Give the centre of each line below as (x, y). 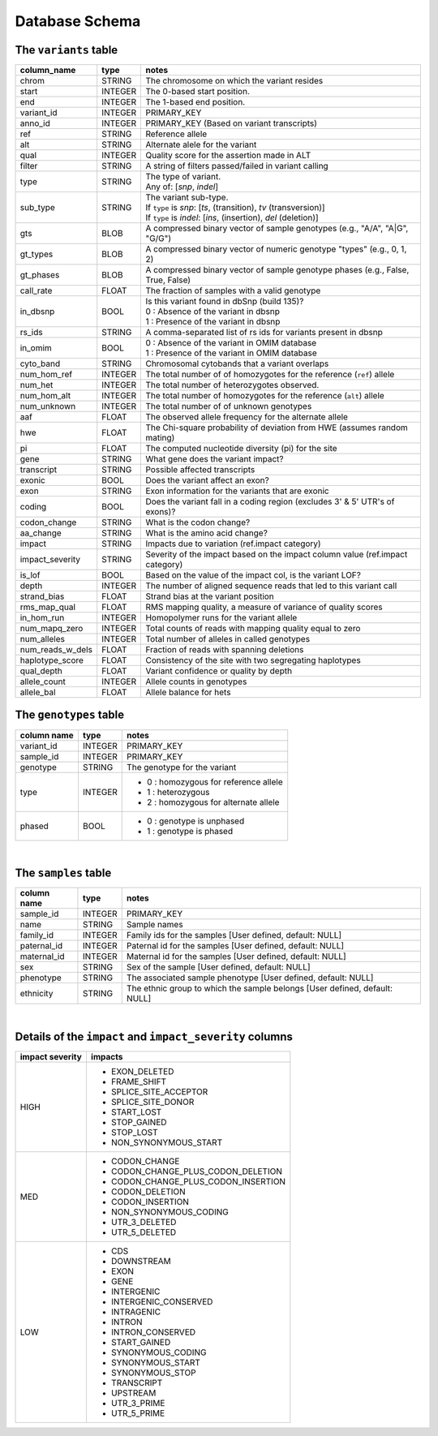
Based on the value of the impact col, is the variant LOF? (253, 575)
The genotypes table (70, 715)
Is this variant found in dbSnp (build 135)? (225, 302)
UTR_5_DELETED (144, 1232)
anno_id (35, 123)
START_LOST (136, 1112)
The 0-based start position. (198, 92)
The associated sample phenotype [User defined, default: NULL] (250, 978)
